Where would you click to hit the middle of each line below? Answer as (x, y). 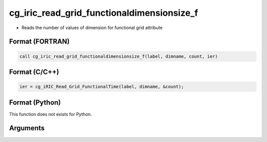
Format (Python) (35, 102)
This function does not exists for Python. (50, 114)
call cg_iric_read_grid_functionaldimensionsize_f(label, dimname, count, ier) (119, 56)
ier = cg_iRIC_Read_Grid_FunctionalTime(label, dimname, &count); (102, 87)
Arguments (27, 128)
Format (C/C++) (34, 72)
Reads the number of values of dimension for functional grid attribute (92, 28)
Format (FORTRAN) (39, 42)
